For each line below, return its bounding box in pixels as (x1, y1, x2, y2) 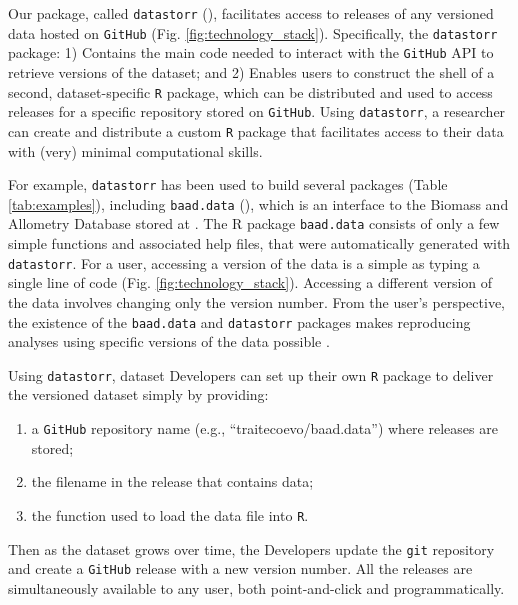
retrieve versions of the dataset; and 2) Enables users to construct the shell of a (8, 61, 495, 82)
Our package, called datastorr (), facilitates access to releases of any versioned (8, 3, 494, 23)
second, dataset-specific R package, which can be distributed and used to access (8, 81, 493, 102)
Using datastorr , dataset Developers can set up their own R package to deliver (8, 364, 494, 385)
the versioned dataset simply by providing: (8, 384, 269, 405)
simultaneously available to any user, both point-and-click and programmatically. (8, 577, 505, 598)
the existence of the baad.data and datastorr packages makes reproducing (8, 311, 471, 332)
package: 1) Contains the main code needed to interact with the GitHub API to (8, 42, 494, 63)
